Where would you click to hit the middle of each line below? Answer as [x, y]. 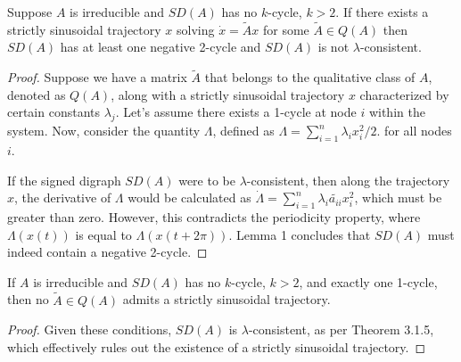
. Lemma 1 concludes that [300, 234]
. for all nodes [414, 131]
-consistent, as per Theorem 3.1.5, [341, 329]
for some [286, 29]
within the [397, 112]
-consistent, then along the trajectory [348, 180]
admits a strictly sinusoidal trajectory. [226, 299]
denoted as [37, 94]
